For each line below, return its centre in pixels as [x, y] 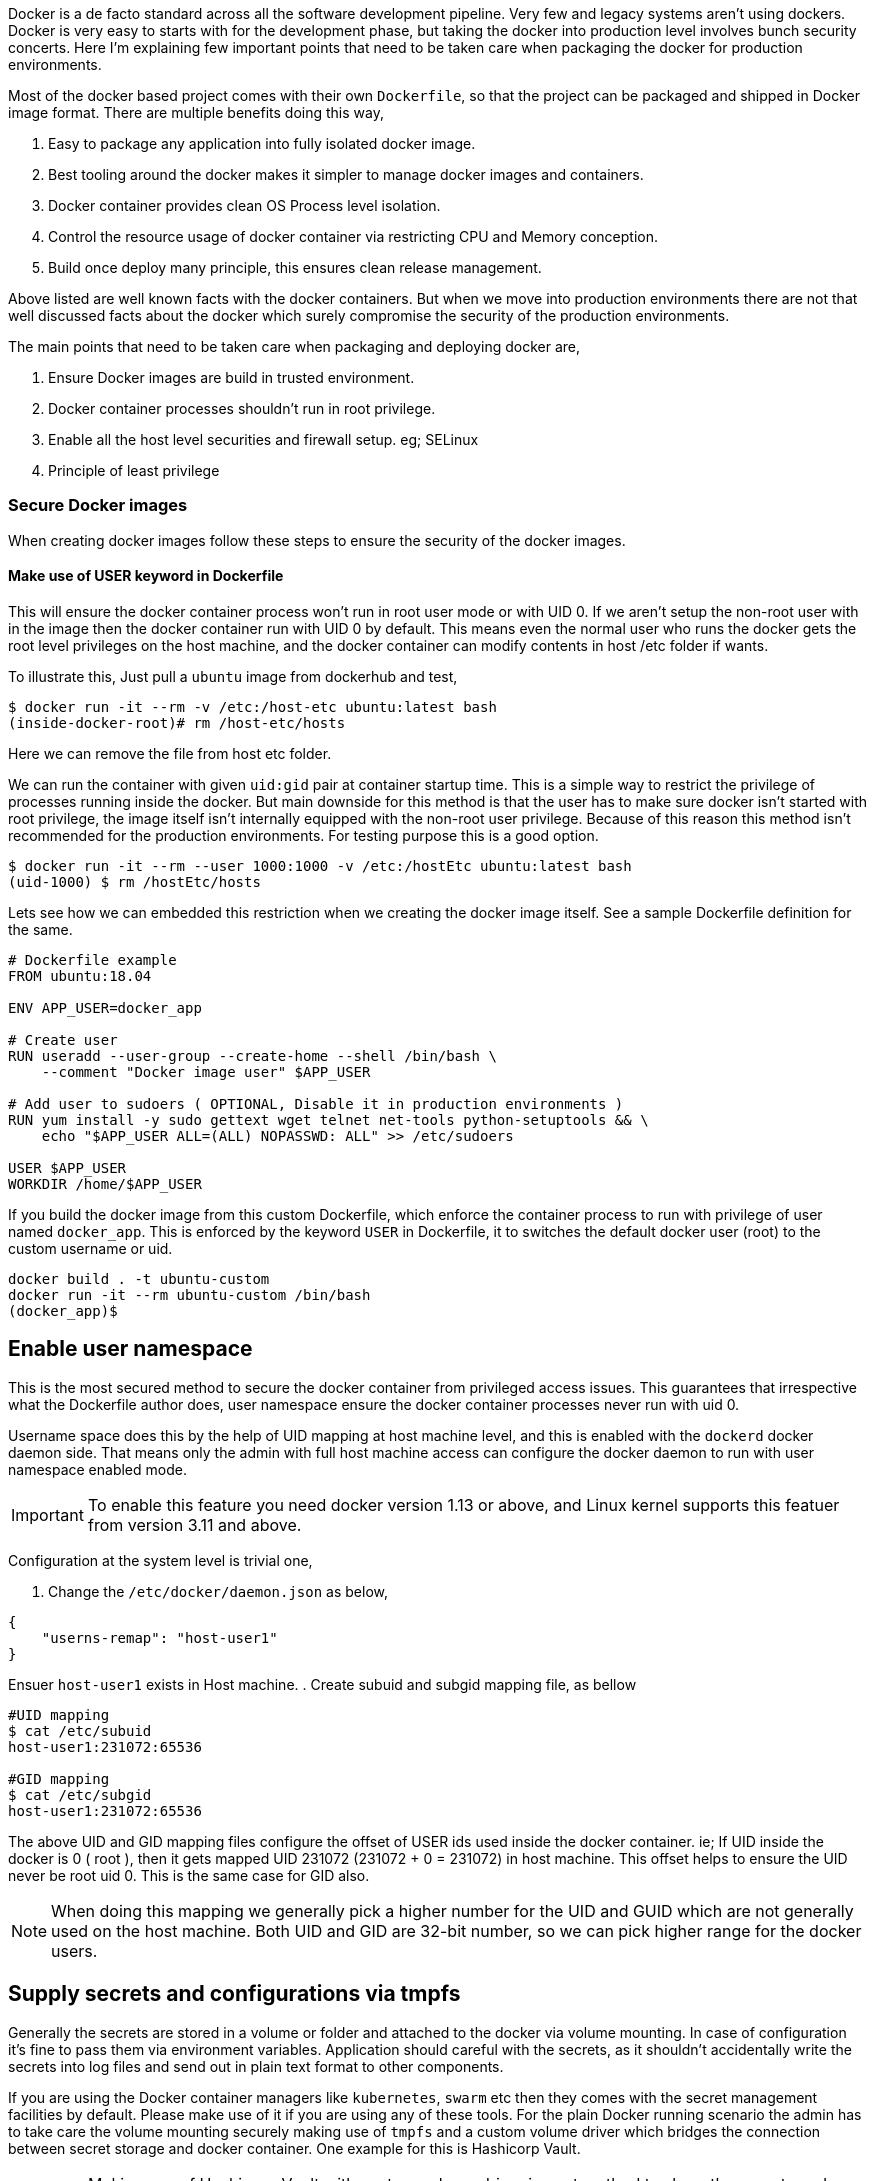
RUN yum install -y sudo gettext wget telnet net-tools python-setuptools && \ [328, 1119]
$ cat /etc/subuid [80, 1730]
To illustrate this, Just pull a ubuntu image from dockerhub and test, [233, 676]
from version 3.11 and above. [194, 1524]
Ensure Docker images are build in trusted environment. [231, 377]
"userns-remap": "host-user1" [159, 1637]
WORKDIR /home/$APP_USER [105, 1183]
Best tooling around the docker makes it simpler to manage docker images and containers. [346, 174]
